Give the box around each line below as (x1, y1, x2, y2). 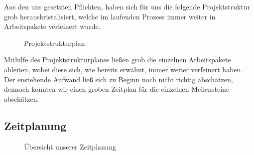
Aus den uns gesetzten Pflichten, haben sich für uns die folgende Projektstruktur (4, 1, 251, 11)
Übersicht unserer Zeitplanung (24, 141, 117, 152)
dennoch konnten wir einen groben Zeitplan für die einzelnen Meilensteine (4, 84, 230, 94)
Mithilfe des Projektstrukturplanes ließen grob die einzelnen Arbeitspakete (4, 54, 231, 65)
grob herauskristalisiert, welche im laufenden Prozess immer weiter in (4, 11, 216, 21)
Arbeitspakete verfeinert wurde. (4, 21, 101, 31)
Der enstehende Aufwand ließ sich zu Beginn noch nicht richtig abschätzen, (4, 74, 233, 84)
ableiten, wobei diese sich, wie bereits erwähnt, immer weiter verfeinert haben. (4, 64, 243, 74)
